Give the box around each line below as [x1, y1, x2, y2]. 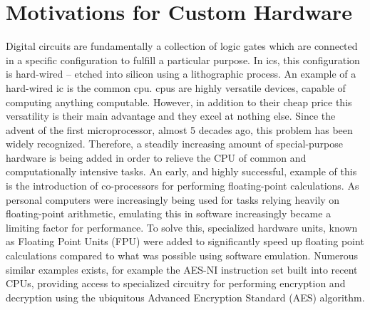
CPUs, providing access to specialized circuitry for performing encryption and [6, 276, 346, 291]
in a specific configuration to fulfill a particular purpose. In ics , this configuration [6, 52, 360, 67]
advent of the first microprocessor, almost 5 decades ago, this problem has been [6, 122, 353, 137]
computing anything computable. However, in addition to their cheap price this [6, 94, 352, 109]
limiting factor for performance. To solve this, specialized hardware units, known [6, 219, 358, 234]
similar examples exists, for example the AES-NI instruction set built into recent [6, 262, 358, 277]
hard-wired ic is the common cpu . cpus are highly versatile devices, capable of [6, 80, 346, 95]
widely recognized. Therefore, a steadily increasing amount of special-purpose [6, 136, 344, 151]
